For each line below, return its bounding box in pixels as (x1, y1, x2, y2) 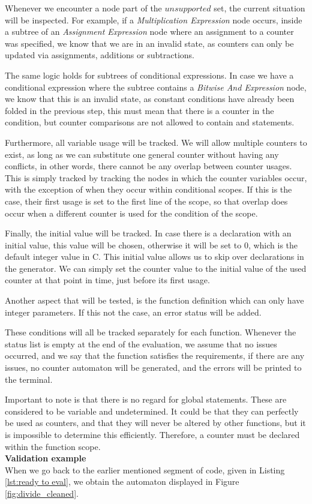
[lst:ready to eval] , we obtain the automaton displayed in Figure (5, 475, 239, 488)
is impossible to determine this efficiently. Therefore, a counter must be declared (5, 428, 300, 440)
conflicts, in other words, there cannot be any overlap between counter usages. (5, 160, 292, 172)
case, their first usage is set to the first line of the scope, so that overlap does (5, 194, 288, 207)
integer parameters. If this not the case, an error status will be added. (5, 305, 262, 318)
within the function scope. (5, 440, 101, 452)
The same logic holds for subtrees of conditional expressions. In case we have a (5, 68, 294, 81)
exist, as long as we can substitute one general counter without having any (5, 148, 279, 160)
